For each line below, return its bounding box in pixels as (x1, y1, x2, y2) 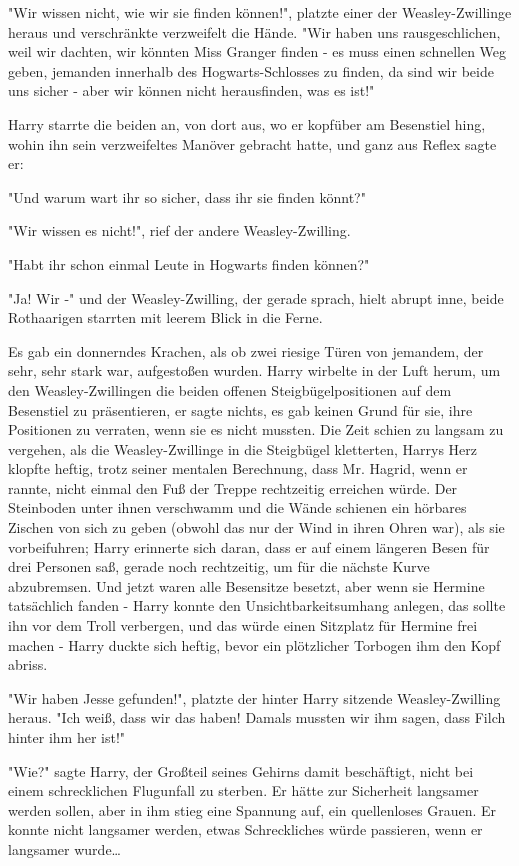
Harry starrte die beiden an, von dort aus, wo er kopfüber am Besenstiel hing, (8, 113, 486, 134)
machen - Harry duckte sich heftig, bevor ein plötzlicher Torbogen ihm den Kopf (8, 634, 501, 655)
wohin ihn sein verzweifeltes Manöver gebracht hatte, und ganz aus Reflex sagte (8, 133, 497, 154)
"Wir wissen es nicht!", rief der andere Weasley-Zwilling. (8, 220, 351, 241)
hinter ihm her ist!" (8, 727, 126, 747)
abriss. (8, 654, 48, 675)
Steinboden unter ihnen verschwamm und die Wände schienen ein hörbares (8, 497, 467, 518)
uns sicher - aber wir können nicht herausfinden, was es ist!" (8, 80, 375, 101)
